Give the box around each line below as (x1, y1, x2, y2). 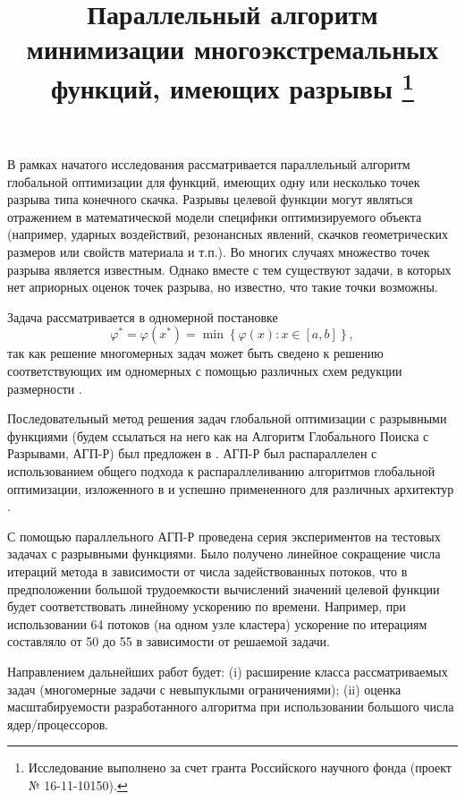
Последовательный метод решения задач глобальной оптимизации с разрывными (7, 409, 447, 428)
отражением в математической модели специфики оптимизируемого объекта (7, 207, 422, 226)
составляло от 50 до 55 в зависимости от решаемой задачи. (7, 632, 330, 651)
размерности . (7, 379, 82, 397)
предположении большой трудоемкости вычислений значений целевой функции (7, 579, 440, 598)
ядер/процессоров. (7, 714, 109, 733)
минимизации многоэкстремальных (26, 30, 439, 67)
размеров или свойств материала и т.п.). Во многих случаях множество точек (7, 243, 430, 261)
